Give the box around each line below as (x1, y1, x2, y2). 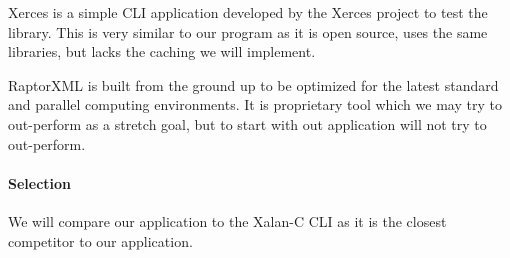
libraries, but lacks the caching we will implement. (8, 41, 316, 62)
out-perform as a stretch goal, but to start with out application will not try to (8, 113, 487, 134)
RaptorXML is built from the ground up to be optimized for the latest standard (8, 74, 499, 95)
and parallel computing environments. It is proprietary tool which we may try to (8, 94, 502, 115)
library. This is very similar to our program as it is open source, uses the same (8, 21, 488, 42)
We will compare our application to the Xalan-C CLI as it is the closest (8, 210, 447, 231)
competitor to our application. (8, 230, 193, 251)
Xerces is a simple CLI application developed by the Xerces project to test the (8, 2, 488, 22)
